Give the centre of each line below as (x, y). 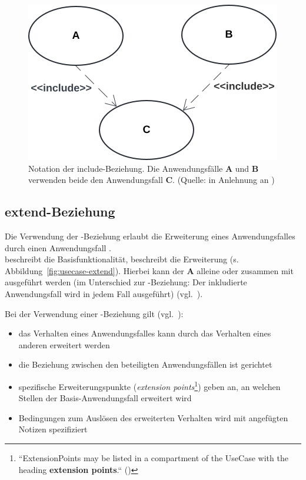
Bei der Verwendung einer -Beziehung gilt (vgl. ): (94, 313)
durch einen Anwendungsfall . (58, 247)
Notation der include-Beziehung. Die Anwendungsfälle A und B (144, 168)
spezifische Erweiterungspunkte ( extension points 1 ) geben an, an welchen (149, 385)
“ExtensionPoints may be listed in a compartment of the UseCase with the (153, 457)
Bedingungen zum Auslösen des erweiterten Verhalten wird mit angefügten (153, 417)
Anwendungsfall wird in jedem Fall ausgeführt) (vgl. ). (104, 293)
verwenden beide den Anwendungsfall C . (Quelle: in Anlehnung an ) (152, 180)
